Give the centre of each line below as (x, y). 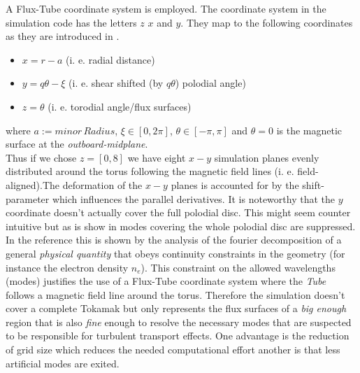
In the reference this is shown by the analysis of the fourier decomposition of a (174, 240)
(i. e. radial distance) (110, 59)
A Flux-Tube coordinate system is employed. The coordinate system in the (166, 8)
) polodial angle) (210, 83)
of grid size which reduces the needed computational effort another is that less (173, 350)
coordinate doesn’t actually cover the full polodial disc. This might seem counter (178, 212)
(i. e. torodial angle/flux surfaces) (120, 106)
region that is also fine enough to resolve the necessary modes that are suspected (179, 322)
